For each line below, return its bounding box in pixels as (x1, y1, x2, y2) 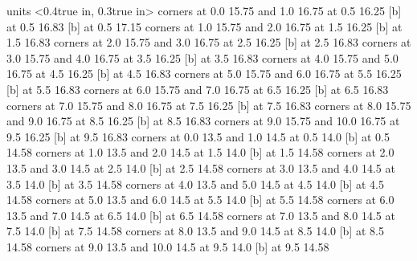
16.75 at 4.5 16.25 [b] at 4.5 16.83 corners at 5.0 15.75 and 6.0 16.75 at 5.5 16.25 (6, 65, 402, 82)
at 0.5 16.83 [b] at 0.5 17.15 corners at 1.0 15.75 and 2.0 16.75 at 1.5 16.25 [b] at (6, 18, 403, 35)
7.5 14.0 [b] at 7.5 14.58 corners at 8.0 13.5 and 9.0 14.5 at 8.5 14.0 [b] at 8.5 (6, 222, 384, 239)
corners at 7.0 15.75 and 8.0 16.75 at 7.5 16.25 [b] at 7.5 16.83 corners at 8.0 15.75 (6, 96, 411, 113)
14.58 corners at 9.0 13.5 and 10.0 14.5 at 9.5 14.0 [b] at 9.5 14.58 (6, 238, 329, 255)
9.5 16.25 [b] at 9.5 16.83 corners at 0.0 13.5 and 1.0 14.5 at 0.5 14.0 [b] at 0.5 (6, 128, 390, 145)
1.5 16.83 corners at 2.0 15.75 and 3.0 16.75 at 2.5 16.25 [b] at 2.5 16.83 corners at (6, 34, 411, 51)
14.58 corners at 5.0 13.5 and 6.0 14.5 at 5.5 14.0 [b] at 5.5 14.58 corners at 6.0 (6, 191, 395, 208)
